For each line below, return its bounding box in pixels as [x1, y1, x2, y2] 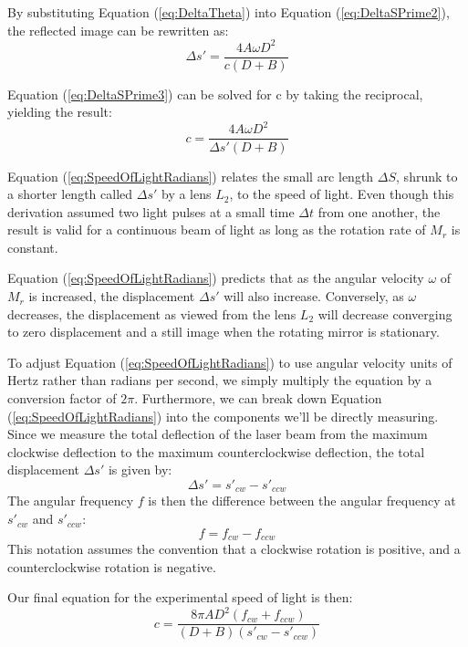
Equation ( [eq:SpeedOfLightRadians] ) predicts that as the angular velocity [7, 268, 424, 287]
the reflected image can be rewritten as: [7, 20, 229, 39]
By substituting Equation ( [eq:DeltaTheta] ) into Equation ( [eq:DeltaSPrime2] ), [7, 3, 450, 21]
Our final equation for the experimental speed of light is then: [7, 588, 353, 607]
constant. [7, 237, 58, 256]
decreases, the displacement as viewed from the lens [7, 304, 296, 323]
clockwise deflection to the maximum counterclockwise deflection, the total [7, 442, 425, 461]
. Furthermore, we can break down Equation [134, 389, 382, 408]
